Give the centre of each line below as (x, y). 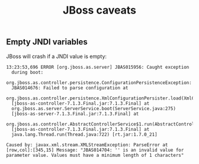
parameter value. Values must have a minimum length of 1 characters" (95, 155)
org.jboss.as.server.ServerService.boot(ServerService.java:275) (94, 108)
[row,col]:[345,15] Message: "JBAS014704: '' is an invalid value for (95, 150)
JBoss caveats (99, 10)
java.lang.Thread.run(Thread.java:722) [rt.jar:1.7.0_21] (85, 134)
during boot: (28, 72)
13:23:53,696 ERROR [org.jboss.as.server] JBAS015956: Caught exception (98, 67)
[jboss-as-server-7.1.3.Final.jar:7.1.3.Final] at (75, 114)
